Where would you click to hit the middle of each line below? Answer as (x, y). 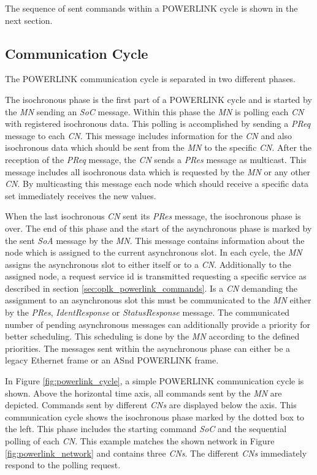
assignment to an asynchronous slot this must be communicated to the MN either (158, 300)
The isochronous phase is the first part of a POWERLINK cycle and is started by (158, 99)
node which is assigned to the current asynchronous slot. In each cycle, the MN (154, 252)
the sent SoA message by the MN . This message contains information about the (155, 240)
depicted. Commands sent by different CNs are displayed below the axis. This (151, 405)
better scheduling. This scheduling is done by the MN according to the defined (152, 336)
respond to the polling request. (63, 465)
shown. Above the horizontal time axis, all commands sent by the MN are (143, 393)
